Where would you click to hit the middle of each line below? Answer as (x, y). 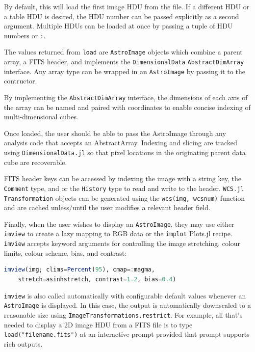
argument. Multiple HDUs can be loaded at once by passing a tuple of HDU (118, 26)
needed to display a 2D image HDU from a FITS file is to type (98, 324)
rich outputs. (23, 343)
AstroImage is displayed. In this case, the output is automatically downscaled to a (127, 305)
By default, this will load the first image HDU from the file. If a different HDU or (127, 6)
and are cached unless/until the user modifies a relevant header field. (107, 207)
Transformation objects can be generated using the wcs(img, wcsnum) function (125, 198)
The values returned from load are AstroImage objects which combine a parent (123, 52)
